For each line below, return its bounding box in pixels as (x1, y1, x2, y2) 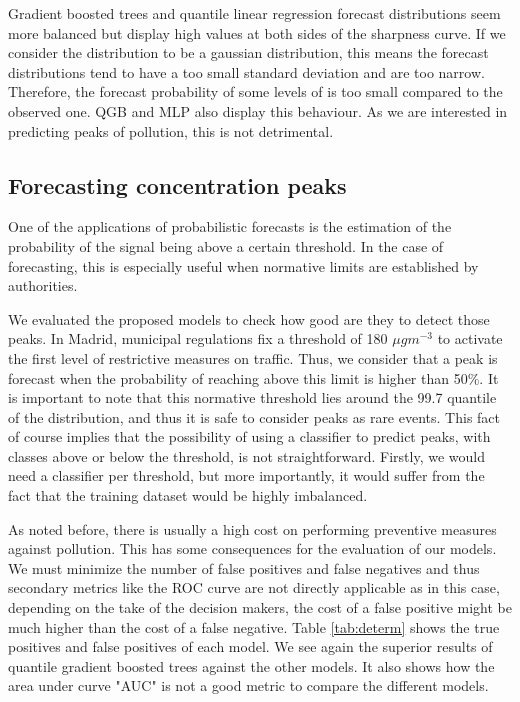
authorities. (8, 275, 78, 296)
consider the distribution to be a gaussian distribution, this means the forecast (8, 42, 489, 63)
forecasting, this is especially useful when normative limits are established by (8, 255, 479, 276)
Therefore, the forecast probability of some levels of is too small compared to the (8, 81, 503, 102)
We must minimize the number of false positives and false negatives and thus (8, 557, 480, 578)
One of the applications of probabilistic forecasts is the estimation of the (8, 216, 452, 237)
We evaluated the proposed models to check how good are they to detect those (8, 308, 490, 329)
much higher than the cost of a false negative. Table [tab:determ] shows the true (8, 616, 500, 637)
